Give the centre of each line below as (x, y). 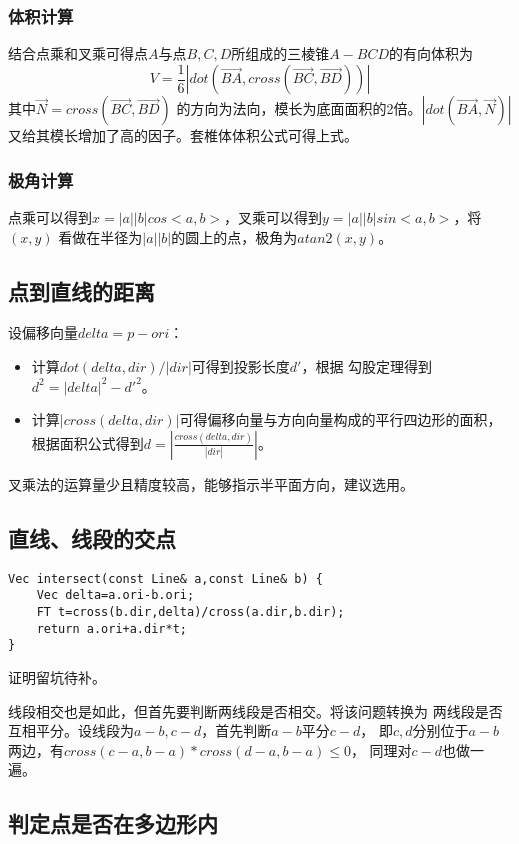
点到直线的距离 (81, 290)
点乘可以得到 (50, 217)
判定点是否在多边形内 (113, 823)
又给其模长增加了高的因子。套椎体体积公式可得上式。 (183, 135)
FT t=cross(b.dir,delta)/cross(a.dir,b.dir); (190, 611)
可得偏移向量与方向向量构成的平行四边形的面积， (340, 419)
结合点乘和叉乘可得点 (78, 53)
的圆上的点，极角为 (234, 236)
